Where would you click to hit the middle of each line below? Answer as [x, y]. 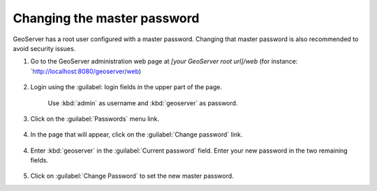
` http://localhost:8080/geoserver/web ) [86, 71]
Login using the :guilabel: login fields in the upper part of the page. [126, 87]
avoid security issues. [44, 48]
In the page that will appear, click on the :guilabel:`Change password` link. [136, 135]
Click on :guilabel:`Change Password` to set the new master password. [132, 176]
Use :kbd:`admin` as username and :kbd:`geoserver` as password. [143, 103]
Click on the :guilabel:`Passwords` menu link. [95, 119]
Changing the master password [106, 18]
